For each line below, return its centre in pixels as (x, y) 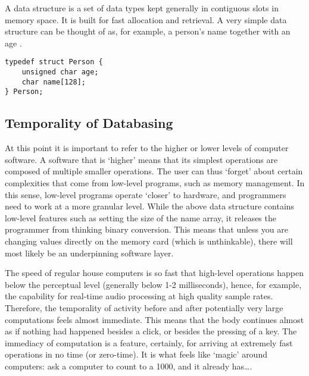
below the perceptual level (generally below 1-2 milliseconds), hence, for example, (153, 284)
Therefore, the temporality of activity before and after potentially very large (144, 307)
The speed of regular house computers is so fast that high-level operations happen (154, 273)
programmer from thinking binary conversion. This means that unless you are (146, 229)
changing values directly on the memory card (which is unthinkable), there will (149, 241)
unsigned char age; (60, 72)
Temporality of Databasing (89, 123)
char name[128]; (54, 82)
